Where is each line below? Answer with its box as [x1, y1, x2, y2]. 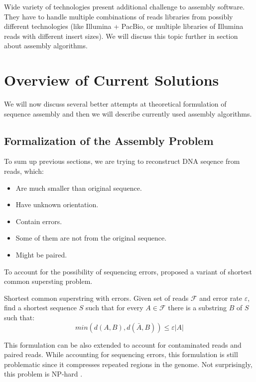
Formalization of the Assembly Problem [4, 132, 214, 148]
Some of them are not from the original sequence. [15, 233, 167, 243]
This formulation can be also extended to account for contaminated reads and [4, 339, 242, 350]
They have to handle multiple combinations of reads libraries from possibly [4, 11, 233, 21]
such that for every [86, 302, 143, 313]
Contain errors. [15, 216, 62, 226]
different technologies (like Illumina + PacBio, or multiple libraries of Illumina [4, 21, 244, 31]
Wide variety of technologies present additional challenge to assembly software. [4, 1, 245, 11]
